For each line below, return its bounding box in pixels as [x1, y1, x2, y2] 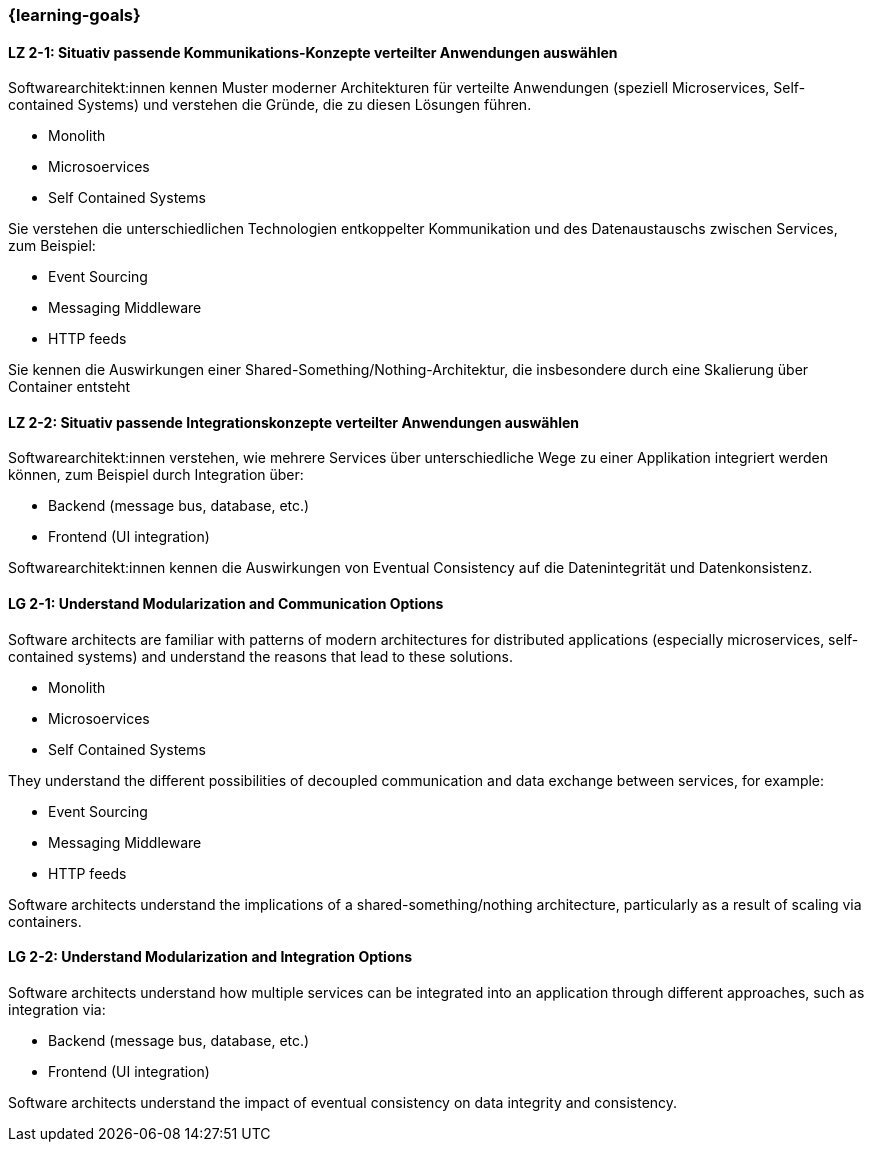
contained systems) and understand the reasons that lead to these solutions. [8, 647, 513, 665]
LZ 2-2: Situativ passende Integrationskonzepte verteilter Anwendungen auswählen [8, 413, 580, 431]
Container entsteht [8, 378, 131, 396]
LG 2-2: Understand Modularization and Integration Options [8, 948, 413, 966]
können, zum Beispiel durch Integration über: [8, 466, 304, 484]
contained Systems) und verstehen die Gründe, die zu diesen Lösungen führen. [8, 96, 532, 114]
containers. [8, 912, 82, 930]
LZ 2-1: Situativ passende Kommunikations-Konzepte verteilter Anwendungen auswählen [8, 43, 618, 61]
